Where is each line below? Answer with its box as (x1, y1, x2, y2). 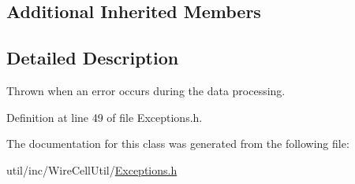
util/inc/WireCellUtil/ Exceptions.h (6, 161, 177, 178)
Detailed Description (6, 46, 179, 70)
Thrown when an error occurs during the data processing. (6, 82, 286, 98)
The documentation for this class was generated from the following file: (6, 135, 349, 152)
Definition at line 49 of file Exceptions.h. (6, 109, 203, 125)
